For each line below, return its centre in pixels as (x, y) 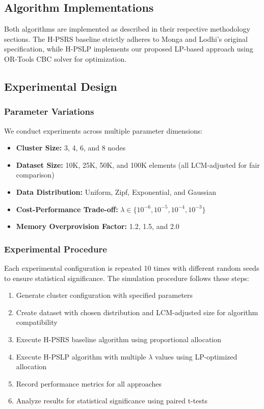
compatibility (37, 322)
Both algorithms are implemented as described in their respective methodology (127, 29)
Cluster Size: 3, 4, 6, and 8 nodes (71, 148)
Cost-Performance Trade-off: (67, 209)
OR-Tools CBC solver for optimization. (65, 58)
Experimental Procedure (56, 249)
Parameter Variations (49, 111)
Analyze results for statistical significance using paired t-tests (112, 401)
